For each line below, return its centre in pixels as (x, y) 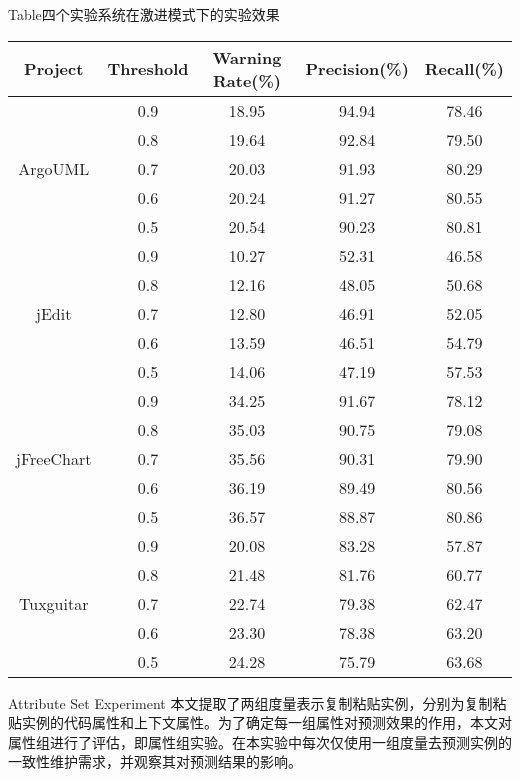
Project (54, 69)
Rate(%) (247, 80)
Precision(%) (357, 69)
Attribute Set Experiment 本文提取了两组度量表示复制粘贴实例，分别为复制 (250, 702)
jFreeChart (54, 458)
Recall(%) (464, 69)
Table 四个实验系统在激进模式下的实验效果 (144, 14)
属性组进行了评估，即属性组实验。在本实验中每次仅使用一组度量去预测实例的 (260, 741)
